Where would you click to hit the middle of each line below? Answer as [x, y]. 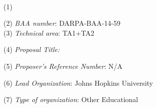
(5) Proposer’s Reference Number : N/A [63, 66]
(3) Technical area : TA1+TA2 [49, 32]
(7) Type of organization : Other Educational [71, 99]
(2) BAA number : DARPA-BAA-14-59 [62, 23]
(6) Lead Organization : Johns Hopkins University [78, 82]
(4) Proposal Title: [32, 49]
